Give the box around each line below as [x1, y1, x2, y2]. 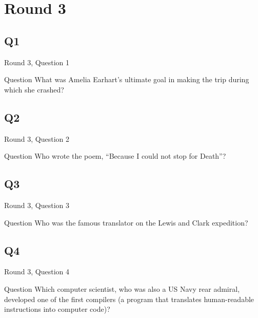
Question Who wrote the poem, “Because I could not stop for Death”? [4, 151, 226, 161]
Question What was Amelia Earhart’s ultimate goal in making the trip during [4, 74, 249, 85]
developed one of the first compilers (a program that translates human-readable [4, 293, 254, 304]
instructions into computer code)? [4, 304, 110, 314]
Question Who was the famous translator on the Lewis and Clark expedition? [4, 217, 248, 228]
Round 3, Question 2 [4, 133, 70, 144]
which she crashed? [4, 84, 64, 95]
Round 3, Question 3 [4, 199, 70, 210]
